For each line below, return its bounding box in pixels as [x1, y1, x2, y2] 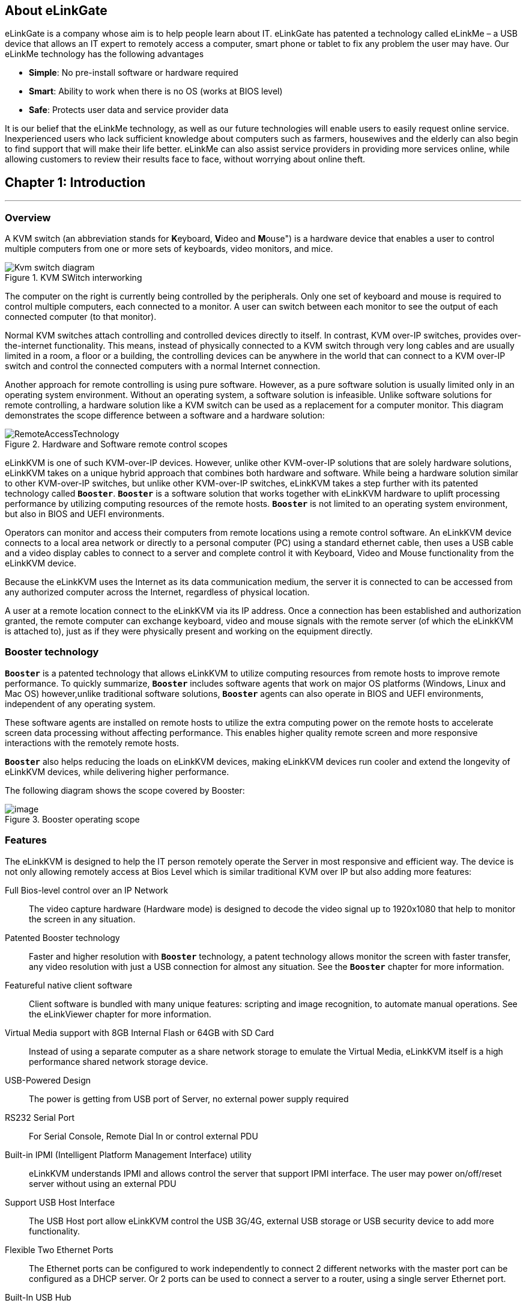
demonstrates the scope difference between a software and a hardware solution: [5, 410, 325, 421]
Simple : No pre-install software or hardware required [29, 67, 238, 78]
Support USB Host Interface [5, 1197, 115, 1207]
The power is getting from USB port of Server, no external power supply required [29, 1093, 349, 1104]
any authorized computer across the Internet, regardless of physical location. [5, 587, 310, 598]
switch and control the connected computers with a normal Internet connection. [5, 361, 321, 372]
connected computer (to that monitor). [5, 311, 157, 322]
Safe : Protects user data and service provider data [29, 105, 229, 115]
